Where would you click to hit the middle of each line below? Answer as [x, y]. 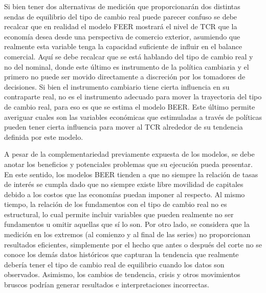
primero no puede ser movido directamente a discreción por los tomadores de [125, 77]
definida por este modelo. [44, 137]
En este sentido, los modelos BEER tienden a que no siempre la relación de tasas [131, 174]
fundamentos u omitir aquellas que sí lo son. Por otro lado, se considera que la [127, 224]
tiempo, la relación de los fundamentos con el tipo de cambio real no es [116, 204]
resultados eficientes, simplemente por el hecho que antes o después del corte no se [133, 244]
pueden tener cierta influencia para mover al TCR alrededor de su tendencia [124, 127]
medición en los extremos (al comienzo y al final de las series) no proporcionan [127, 234]
